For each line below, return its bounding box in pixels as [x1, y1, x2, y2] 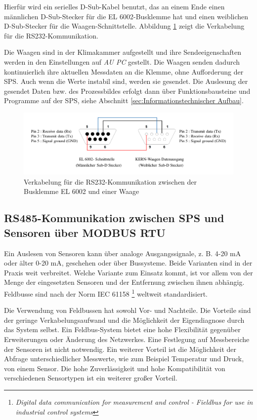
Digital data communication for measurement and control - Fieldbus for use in [15, 396, 253, 407]
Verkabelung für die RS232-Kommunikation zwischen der [24, 176, 197, 187]
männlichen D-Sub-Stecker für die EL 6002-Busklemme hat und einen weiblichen [4, 11, 249, 21]
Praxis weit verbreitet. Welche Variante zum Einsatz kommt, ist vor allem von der [4, 267, 253, 277]
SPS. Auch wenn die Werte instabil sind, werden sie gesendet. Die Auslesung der [4, 76, 248, 86]
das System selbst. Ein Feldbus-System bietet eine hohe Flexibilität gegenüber [4, 324, 241, 335]
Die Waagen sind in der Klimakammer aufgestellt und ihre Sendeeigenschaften [4, 47, 242, 57]
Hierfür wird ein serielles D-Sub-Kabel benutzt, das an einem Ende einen [4, 1, 225, 11]
